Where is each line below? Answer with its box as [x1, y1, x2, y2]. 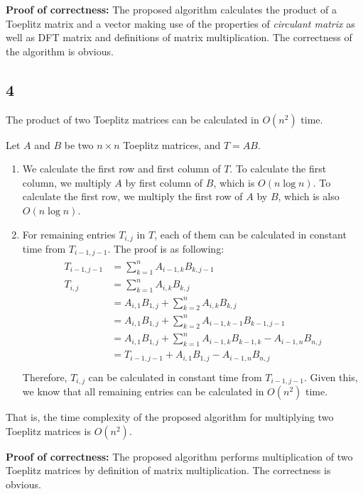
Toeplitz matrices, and [123, 137, 221, 152]
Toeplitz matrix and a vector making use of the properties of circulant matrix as [6, 16, 355, 31]
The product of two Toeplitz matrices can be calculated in [6, 111, 259, 126]
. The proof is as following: [107, 241, 224, 256]
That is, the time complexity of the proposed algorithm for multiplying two [6, 410, 334, 424]
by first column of [125, 175, 203, 190]
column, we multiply [22, 175, 112, 190]
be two [64, 137, 94, 152]
